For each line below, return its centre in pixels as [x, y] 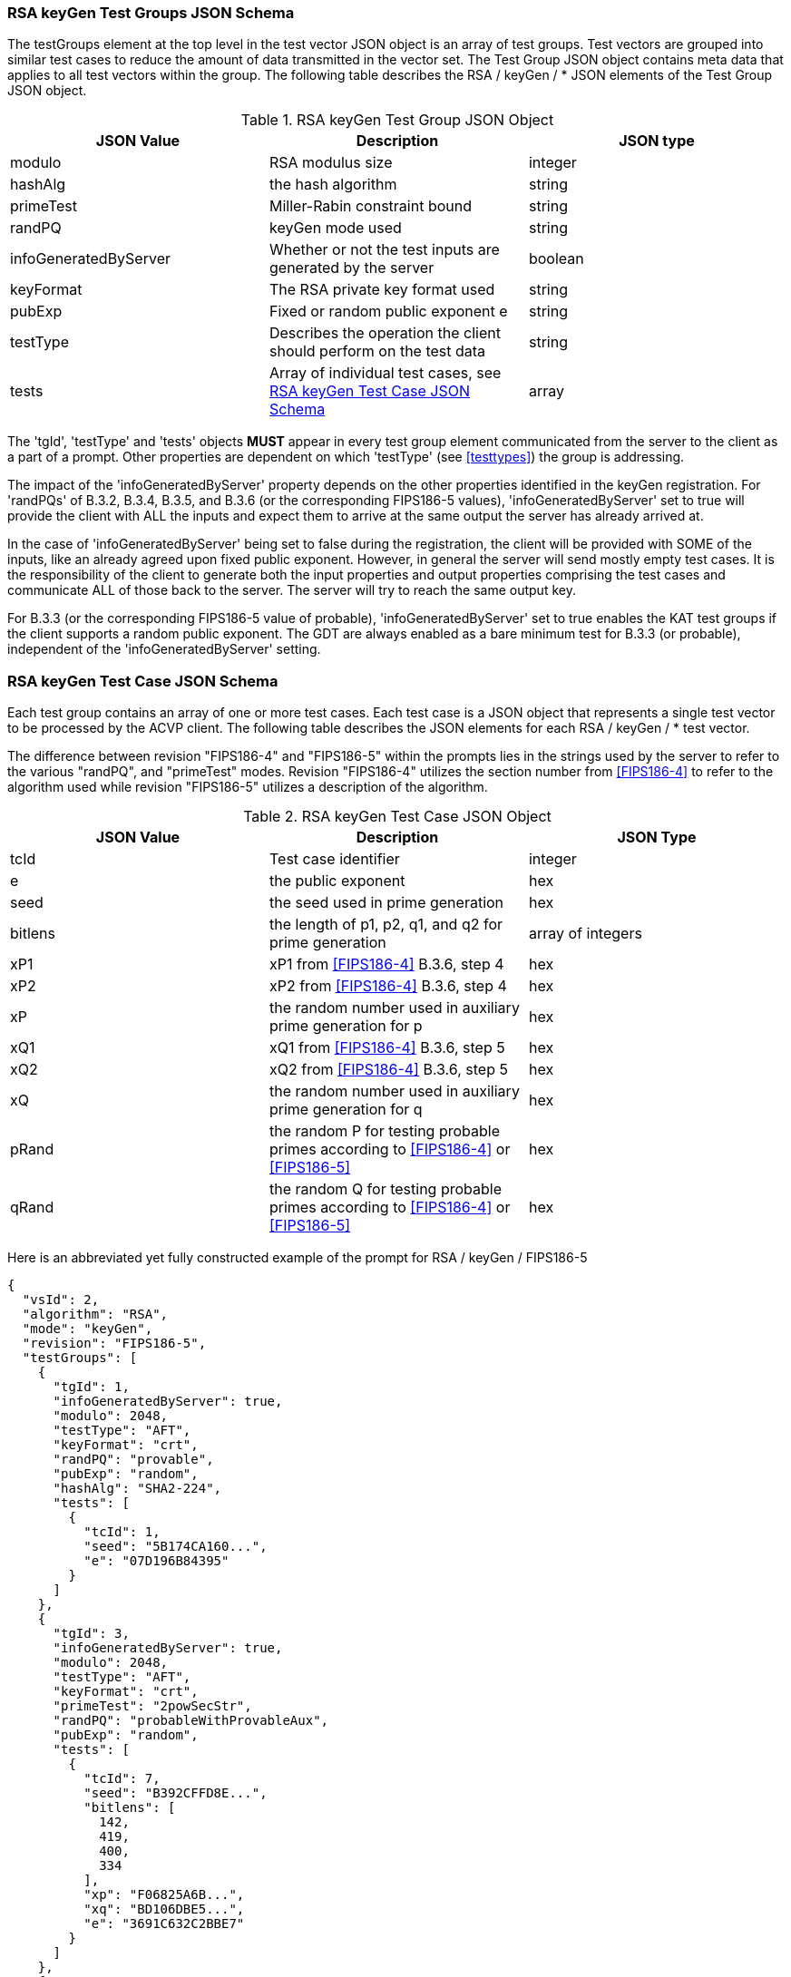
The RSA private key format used [382, 290]
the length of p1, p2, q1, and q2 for [386, 925]
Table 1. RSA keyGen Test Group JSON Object [397, 120]
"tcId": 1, [122, 1532]
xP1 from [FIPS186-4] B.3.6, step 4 [386, 964]
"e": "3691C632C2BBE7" [164, 1924]
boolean [556, 259]
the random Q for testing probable [385, 1189]
